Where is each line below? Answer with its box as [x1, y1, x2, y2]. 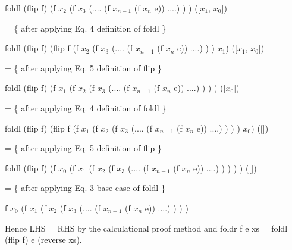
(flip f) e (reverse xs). [5, 233, 82, 246]
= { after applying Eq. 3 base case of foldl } [5, 182, 165, 194]
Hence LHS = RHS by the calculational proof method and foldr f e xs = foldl [5, 221, 288, 234]
